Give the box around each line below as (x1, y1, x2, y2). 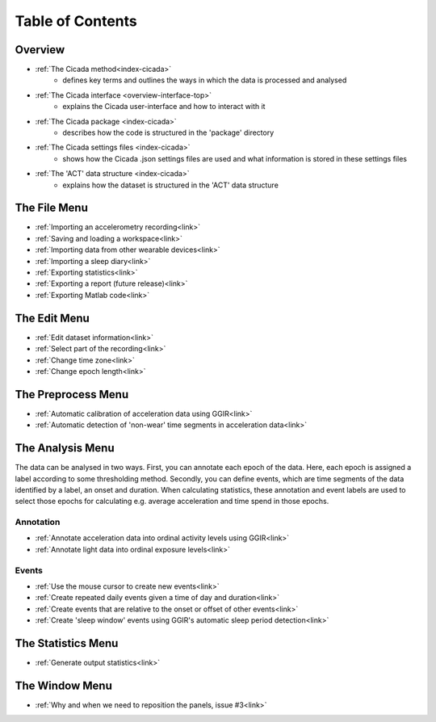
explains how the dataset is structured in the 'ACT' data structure (62, 180, 279, 190)
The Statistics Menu (15, 636, 119, 650)
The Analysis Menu (15, 441, 115, 455)
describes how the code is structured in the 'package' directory (62, 128, 275, 137)
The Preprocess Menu (15, 388, 129, 401)
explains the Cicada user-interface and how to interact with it (62, 102, 266, 111)
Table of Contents (15, 12, 137, 30)
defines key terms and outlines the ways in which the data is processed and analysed (62, 75, 347, 85)
